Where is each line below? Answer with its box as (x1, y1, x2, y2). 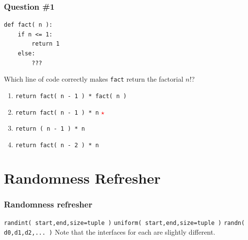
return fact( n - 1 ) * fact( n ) (15, 92, 127, 100)
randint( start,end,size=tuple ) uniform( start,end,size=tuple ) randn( (4, 220, 245, 227)
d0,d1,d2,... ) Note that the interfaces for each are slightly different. (4, 226, 215, 237)
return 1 (32, 40, 60, 48)
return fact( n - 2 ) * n (15, 141, 99, 149)
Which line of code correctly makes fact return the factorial (4, 74, 183, 84)
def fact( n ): (4, 21, 53, 29)
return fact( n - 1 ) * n (15, 109, 99, 116)
